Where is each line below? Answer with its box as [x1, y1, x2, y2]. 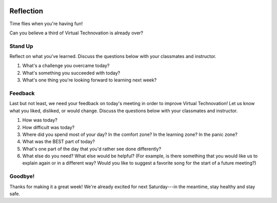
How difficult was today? [22, 124, 75, 130]
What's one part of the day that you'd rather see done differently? [22, 146, 162, 152]
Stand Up [9, 43, 33, 50]
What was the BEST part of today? [22, 138, 95, 145]
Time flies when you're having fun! [9, 21, 83, 27]
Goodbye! [9, 173, 35, 180]
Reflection [9, 7, 44, 15]
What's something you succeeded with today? [22, 70, 121, 76]
